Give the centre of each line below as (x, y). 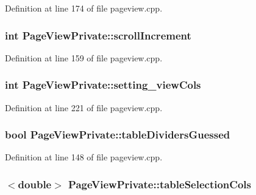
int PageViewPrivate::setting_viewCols (103, 85)
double (35, 184)
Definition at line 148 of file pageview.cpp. (84, 157)
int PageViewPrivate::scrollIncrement (98, 35)
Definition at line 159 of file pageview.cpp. (84, 57)
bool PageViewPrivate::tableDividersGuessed (118, 135)
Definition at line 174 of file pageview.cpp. (84, 8)
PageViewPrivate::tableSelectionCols (160, 184)
